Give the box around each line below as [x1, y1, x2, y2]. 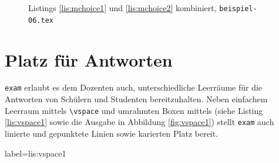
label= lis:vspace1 [5, 147, 66, 159]
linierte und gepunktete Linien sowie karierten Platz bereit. [5, 127, 219, 139]
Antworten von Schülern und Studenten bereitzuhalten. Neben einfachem [5, 93, 268, 105]
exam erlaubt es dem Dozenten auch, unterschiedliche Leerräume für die [5, 81, 263, 93]
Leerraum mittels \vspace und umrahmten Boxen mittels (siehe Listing [5, 104, 263, 116]
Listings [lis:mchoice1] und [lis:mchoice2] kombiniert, [28, 2, 217, 13]
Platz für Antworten [5, 47, 173, 71]
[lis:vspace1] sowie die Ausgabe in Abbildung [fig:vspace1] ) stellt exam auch [5, 116, 274, 128]
